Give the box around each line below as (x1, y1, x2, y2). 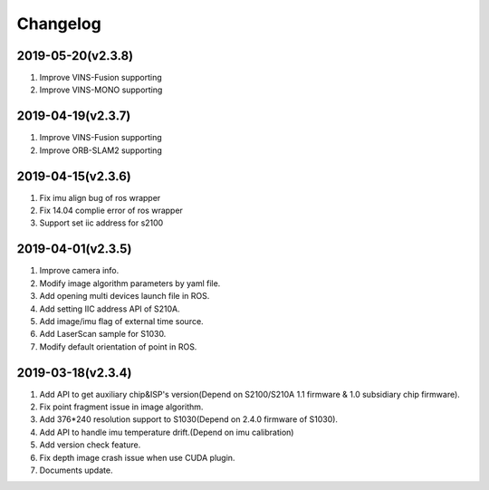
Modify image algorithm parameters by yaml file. (39, 277, 221, 289)
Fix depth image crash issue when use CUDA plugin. (39, 452, 235, 463)
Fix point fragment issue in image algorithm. (39, 401, 204, 412)
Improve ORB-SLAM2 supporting (39, 145, 162, 156)
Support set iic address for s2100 (39, 217, 164, 228)
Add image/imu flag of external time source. (39, 315, 204, 326)
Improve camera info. (39, 265, 120, 276)
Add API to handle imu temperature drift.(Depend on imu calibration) (39, 427, 294, 437)
